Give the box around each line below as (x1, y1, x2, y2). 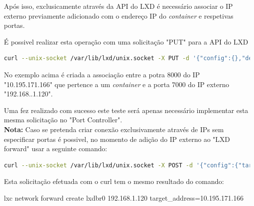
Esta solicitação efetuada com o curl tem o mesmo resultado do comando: (4, 176, 224, 186)
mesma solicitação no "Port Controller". (4, 114, 122, 125)
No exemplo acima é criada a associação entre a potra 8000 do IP (4, 69, 200, 79)
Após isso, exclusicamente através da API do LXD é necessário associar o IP (4, 1, 233, 11)
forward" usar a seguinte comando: (4, 143, 107, 154)
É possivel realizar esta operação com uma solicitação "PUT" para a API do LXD (4, 36, 248, 46)
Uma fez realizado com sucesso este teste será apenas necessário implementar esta (4, 105, 249, 115)
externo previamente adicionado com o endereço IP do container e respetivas (4, 10, 233, 21)
